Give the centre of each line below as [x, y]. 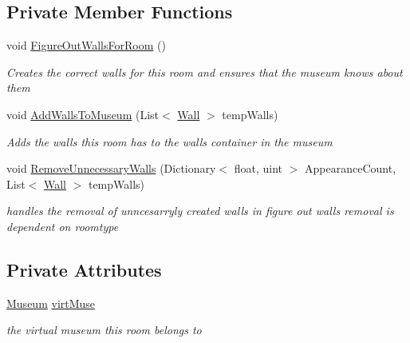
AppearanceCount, [351, 168]
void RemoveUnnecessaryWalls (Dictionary [111, 168]
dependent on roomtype [63, 226]
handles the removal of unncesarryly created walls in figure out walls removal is [200, 211]
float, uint [258, 168]
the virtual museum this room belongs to [104, 330]
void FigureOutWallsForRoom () [86, 45]
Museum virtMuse [51, 303]
